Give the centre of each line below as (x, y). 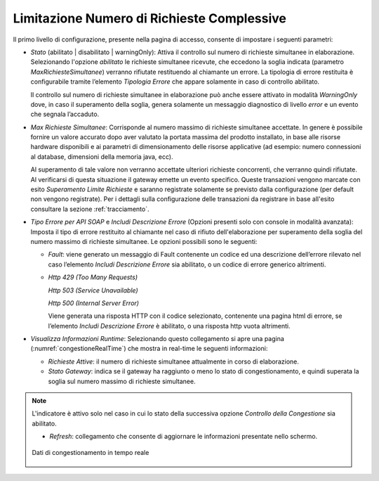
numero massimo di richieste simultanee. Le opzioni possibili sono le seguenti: (144, 241)
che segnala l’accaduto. (65, 114)
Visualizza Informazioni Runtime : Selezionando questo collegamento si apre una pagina (157, 339)
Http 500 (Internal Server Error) (94, 303)
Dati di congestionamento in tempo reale (91, 452)
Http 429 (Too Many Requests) (93, 277)
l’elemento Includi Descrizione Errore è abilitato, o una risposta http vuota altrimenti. (169, 326)
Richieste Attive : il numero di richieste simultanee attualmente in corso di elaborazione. (174, 361)
